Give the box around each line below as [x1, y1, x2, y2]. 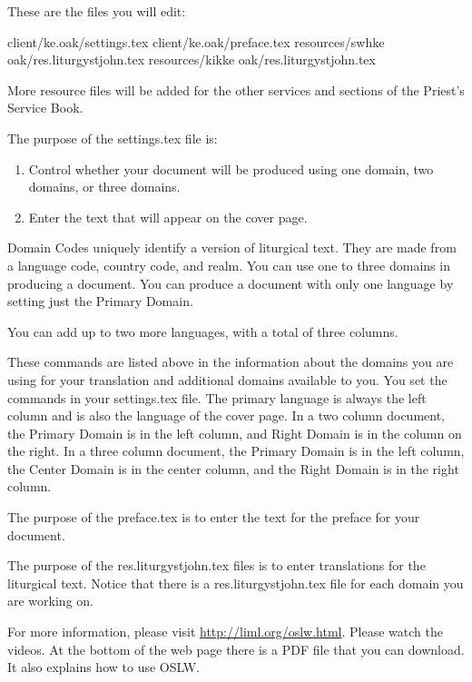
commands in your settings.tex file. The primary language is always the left [7, 388, 427, 407]
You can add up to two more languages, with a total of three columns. [7, 321, 398, 341]
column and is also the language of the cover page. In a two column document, [7, 406, 445, 425]
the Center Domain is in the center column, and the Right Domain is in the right [7, 459, 459, 478]
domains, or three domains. [28, 177, 181, 196]
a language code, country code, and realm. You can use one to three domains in [7, 255, 450, 274]
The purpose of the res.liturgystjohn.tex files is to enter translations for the [7, 556, 426, 575]
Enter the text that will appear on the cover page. [28, 207, 308, 226]
